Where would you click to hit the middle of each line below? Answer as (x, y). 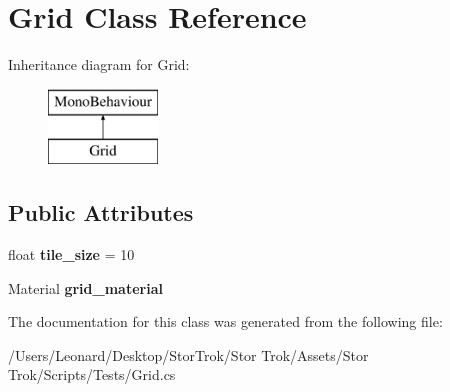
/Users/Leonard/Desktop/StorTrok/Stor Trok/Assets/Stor (188, 354)
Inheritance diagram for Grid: (99, 64)
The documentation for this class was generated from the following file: (225, 321)
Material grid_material (85, 287)
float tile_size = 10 (71, 254)
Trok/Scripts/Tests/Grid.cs (92, 374)
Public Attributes (101, 212)
